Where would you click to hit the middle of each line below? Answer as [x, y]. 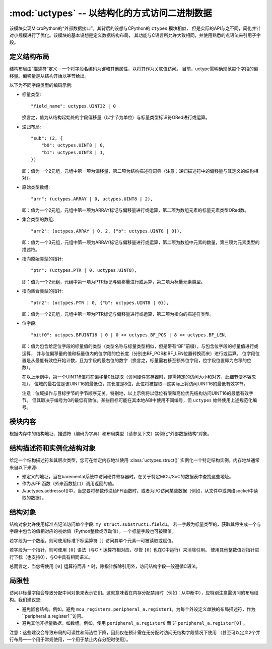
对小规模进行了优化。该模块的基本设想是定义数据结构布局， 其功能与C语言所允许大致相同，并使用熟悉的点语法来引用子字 [135, 35]
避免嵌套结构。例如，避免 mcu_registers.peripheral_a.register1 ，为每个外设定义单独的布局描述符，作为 [139, 609]
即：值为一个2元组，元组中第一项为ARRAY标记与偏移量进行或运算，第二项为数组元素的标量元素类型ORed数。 [135, 210]
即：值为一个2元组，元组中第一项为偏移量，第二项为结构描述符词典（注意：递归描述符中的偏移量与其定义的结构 [138, 171]
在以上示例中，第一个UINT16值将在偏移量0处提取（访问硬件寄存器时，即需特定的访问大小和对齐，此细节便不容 [137, 377]
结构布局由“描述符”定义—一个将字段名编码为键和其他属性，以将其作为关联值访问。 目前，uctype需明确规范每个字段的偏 [134, 69]
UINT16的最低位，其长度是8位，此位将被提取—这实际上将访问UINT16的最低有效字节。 [159, 384]
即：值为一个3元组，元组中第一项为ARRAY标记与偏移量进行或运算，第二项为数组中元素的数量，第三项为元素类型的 [141, 242]
